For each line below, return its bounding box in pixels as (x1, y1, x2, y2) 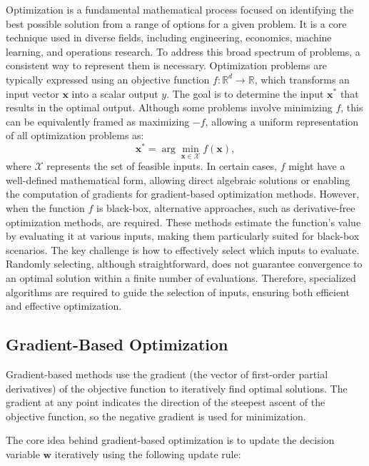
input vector (6, 86, 59, 101)
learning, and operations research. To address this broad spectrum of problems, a (6, 44, 360, 59)
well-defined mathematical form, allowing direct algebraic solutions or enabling (6, 172, 350, 187)
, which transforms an (254, 71, 350, 86)
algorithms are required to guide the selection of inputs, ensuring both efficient (6, 284, 350, 299)
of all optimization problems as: (6, 128, 144, 143)
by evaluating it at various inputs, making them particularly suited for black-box (6, 228, 360, 243)
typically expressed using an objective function (6, 71, 210, 86)
